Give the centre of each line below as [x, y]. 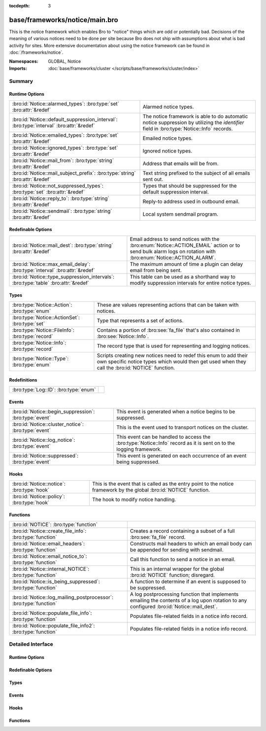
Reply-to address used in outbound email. [191, 201]
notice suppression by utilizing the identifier [193, 122]
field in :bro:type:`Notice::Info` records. [188, 128]
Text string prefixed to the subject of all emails [196, 173]
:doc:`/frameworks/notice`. [36, 52]
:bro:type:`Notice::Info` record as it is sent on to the [176, 443]
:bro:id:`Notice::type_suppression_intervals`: [63, 276]
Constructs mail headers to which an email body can [191, 543]
